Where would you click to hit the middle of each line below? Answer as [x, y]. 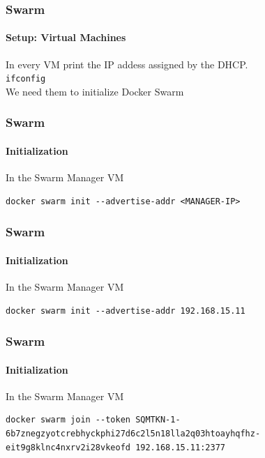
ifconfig [26, 79]
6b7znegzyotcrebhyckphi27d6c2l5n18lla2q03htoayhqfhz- [133, 433]
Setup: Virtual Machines [66, 37]
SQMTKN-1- [158, 420]
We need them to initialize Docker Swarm [95, 91]
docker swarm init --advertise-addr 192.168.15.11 [126, 311]
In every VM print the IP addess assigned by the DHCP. [127, 64]
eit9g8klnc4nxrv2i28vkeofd [68, 447]
